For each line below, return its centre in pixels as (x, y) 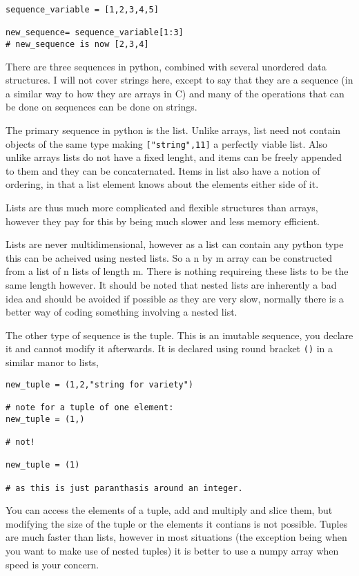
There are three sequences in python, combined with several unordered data (166, 66)
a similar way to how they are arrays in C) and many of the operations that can (175, 93)
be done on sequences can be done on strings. (101, 107)
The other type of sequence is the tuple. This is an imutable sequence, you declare (179, 335)
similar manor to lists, (52, 362)
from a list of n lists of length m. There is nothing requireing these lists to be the (177, 271)
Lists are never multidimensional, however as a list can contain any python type (175, 244)
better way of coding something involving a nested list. (122, 312)
